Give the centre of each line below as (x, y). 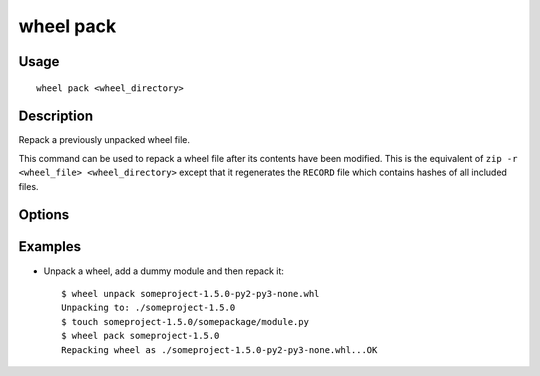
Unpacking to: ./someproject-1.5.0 (148, 308)
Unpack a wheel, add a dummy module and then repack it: (164, 271)
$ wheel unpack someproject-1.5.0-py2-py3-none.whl (190, 293)
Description (56, 116)
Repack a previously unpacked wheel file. (104, 140)
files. (28, 186)
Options (44, 215)
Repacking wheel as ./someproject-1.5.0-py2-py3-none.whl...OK (219, 349)
